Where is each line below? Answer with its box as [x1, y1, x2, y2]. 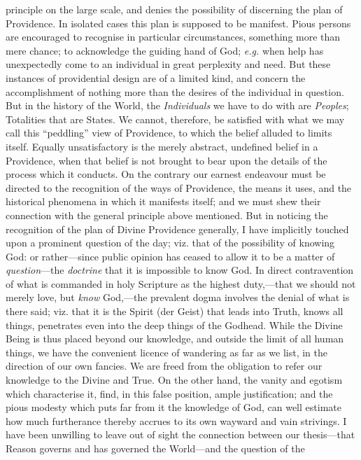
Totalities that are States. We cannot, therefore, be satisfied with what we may [6, 111, 345, 126]
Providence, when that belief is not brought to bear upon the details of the [6, 153, 327, 167]
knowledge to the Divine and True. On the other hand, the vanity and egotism [6, 372, 343, 387]
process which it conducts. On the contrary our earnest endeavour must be [6, 167, 326, 181]
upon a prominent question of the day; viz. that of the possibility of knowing [6, 235, 335, 250]
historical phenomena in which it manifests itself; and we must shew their [6, 194, 321, 209]
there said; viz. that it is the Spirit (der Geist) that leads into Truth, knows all [6, 304, 344, 319]
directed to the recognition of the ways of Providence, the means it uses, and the [6, 180, 352, 195]
